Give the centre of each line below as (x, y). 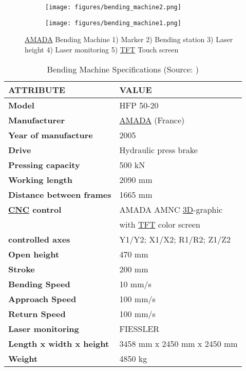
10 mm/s (135, 284)
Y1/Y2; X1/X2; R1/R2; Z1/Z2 (175, 239)
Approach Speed (42, 299)
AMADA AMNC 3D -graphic (171, 209)
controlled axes (39, 239)
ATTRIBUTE (37, 89)
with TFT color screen (160, 224)
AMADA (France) (152, 120)
